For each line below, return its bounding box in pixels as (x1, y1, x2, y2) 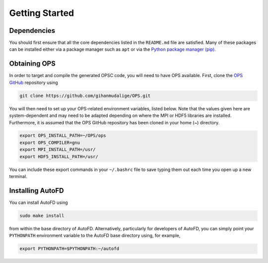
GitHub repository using (9, 80, 58, 86)
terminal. (9, 174, 27, 179)
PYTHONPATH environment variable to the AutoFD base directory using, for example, (9, 233, 181, 239)
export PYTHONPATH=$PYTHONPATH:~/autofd (19, 246, 119, 252)
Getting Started (9, 7, 74, 18)
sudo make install (19, 213, 65, 218)
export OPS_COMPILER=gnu (19, 140, 80, 145)
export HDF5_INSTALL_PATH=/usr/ (19, 154, 99, 159)
